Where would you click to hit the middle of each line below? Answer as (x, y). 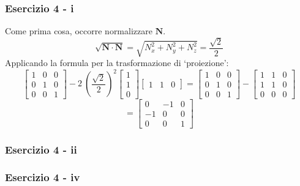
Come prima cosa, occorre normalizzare (79, 31)
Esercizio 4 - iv (43, 177)
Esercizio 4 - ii (41, 149)
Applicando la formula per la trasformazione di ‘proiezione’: (117, 62)
